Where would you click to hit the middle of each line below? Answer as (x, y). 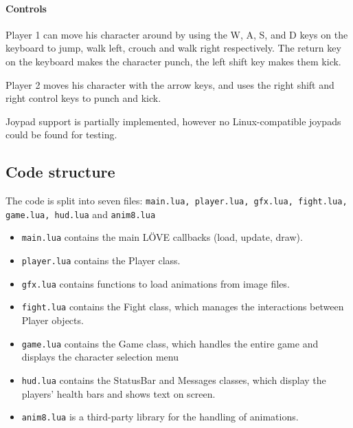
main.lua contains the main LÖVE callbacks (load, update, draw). (162, 237)
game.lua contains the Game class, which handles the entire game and (170, 343)
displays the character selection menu (100, 357)
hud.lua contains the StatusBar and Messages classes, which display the (174, 379)
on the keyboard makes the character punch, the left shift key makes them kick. (173, 61)
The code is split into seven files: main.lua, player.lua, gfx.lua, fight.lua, (176, 201)
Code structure (60, 172)
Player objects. (53, 320)
